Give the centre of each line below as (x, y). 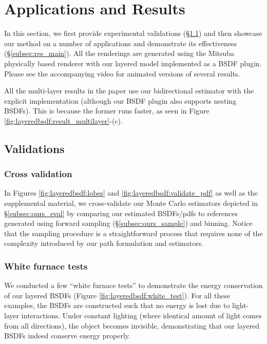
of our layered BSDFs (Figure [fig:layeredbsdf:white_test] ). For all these (117, 295)
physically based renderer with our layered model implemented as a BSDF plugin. (133, 63)
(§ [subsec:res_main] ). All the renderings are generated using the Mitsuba (119, 53)
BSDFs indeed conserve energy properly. (67, 336)
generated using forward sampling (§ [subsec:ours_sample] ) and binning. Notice (128, 223)
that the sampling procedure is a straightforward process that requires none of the (133, 233)
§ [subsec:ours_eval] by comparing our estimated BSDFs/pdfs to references (121, 213)
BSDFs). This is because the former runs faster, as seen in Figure (107, 111)
